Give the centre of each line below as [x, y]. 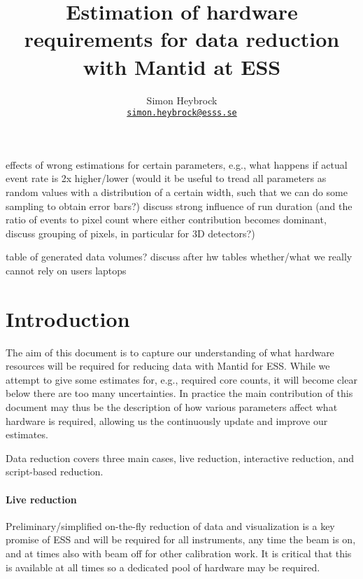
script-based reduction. [55, 472]
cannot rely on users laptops [66, 270]
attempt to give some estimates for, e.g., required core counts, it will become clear [181, 379]
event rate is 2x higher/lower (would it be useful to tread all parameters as [166, 178]
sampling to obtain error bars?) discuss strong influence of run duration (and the [179, 205]
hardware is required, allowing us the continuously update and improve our [167, 420]
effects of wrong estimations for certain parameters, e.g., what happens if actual [177, 164]
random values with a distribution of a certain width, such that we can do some [177, 191]
